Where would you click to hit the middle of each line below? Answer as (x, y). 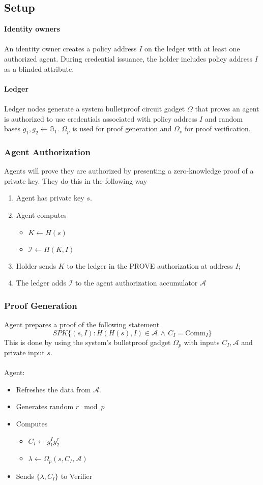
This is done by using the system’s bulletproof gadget (87, 342)
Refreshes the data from (53, 389)
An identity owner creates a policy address (70, 49)
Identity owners (32, 29)
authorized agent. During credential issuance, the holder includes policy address (128, 58)
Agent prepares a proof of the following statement (82, 324)
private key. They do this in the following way (76, 180)
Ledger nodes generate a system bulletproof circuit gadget (95, 108)
